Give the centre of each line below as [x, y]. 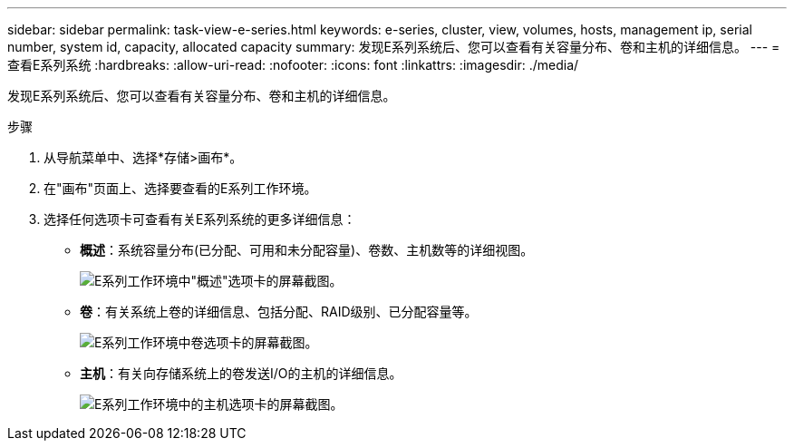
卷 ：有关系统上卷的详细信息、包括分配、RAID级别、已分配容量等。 [279, 312]
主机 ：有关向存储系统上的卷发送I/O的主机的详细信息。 [241, 373]
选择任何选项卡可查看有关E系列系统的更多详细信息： [200, 219]
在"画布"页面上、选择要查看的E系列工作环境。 [180, 188]
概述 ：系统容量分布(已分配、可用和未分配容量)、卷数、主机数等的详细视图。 [307, 250]
